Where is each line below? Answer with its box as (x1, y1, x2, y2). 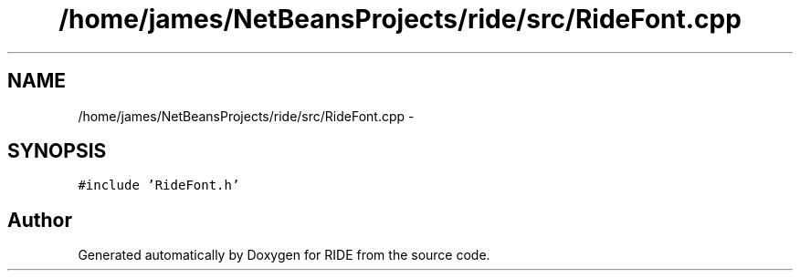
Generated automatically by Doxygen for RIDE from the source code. (78, 247, 490, 263)
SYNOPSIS (7, 139, 107, 163)
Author (7, 208, 72, 232)
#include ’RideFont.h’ (78, 178, 240, 193)
